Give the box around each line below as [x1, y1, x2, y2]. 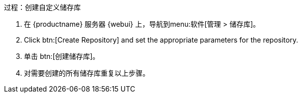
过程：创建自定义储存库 [4, 3, 81, 11]
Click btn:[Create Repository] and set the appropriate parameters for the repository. [24, 36, 299, 44]
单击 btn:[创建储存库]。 [24, 52, 100, 60]
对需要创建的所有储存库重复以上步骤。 [24, 69, 150, 77]
